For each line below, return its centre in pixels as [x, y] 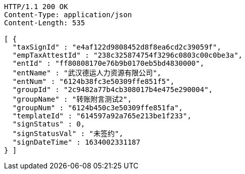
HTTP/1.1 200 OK [36, 7]
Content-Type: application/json [68, 15]
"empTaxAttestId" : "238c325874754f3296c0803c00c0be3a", [128, 55]
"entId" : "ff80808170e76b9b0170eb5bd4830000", [108, 63]
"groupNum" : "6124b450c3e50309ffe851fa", [98, 108]
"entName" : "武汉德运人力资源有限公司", [87, 73]
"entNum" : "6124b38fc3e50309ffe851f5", [93, 81]
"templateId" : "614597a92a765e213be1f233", [102, 116]
